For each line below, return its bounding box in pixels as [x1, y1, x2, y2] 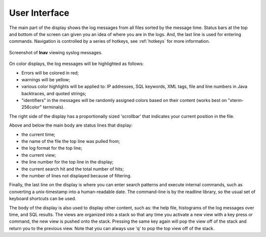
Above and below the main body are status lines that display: [9, 122, 133, 128]
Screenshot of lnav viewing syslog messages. [9, 49, 103, 55]
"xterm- [228, 98, 244, 103]
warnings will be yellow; [21, 76, 70, 82]
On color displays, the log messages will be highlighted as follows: [9, 61, 144, 67]
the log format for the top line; [21, 145, 82, 151]
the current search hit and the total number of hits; [21, 166, 124, 172]
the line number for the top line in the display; [21, 159, 114, 165]
